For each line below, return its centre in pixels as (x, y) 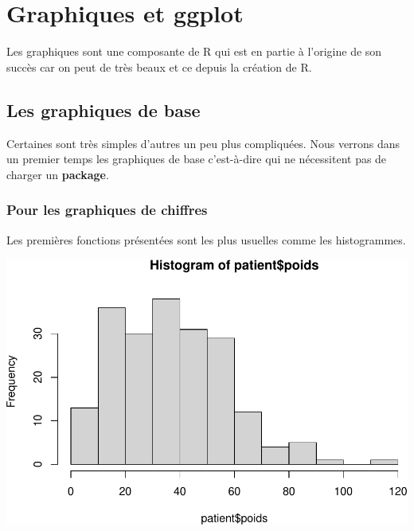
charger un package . (58, 174)
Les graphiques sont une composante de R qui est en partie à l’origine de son (194, 51)
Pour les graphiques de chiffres (107, 210)
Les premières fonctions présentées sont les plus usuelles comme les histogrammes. (206, 239)
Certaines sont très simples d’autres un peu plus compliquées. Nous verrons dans (203, 143)
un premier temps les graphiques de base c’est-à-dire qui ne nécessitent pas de (197, 159)
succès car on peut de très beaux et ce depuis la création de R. (159, 66)
